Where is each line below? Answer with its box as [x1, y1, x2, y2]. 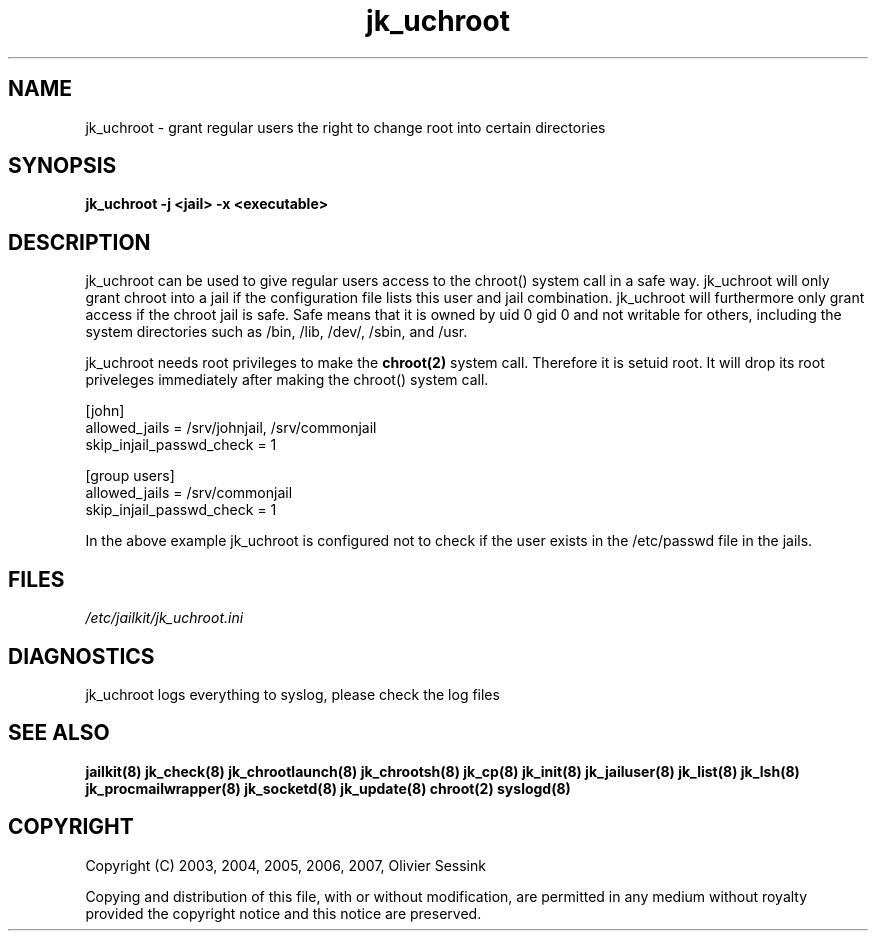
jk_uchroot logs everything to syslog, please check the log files [85, 685, 500, 703]
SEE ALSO [8, 720, 110, 746]
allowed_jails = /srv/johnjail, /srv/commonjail [85, 419, 377, 437]
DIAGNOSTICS [8, 643, 155, 669]
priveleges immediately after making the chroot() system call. [85, 371, 489, 389]
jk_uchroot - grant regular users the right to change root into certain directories [85, 118, 606, 136]
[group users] [85, 467, 175, 485]
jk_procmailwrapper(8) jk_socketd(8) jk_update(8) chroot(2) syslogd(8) [85, 779, 571, 797]
